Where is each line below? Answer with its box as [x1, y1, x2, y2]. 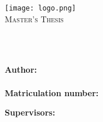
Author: [5, 63, 37, 76]
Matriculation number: [5, 86, 99, 99]
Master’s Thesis [5, 12, 64, 25]
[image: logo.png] [5, 4, 76, 12]
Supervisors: [5, 106, 56, 118]
